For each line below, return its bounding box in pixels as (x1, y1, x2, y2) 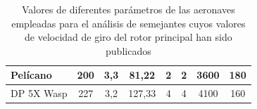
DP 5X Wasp (11, 86, 68, 101)
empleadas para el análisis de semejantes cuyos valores (11, 15, 246, 30)
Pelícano (11, 68, 52, 82)
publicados (106, 43, 151, 58)
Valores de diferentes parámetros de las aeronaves (22, 2, 235, 16)
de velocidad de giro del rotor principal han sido (25, 30, 232, 44)
